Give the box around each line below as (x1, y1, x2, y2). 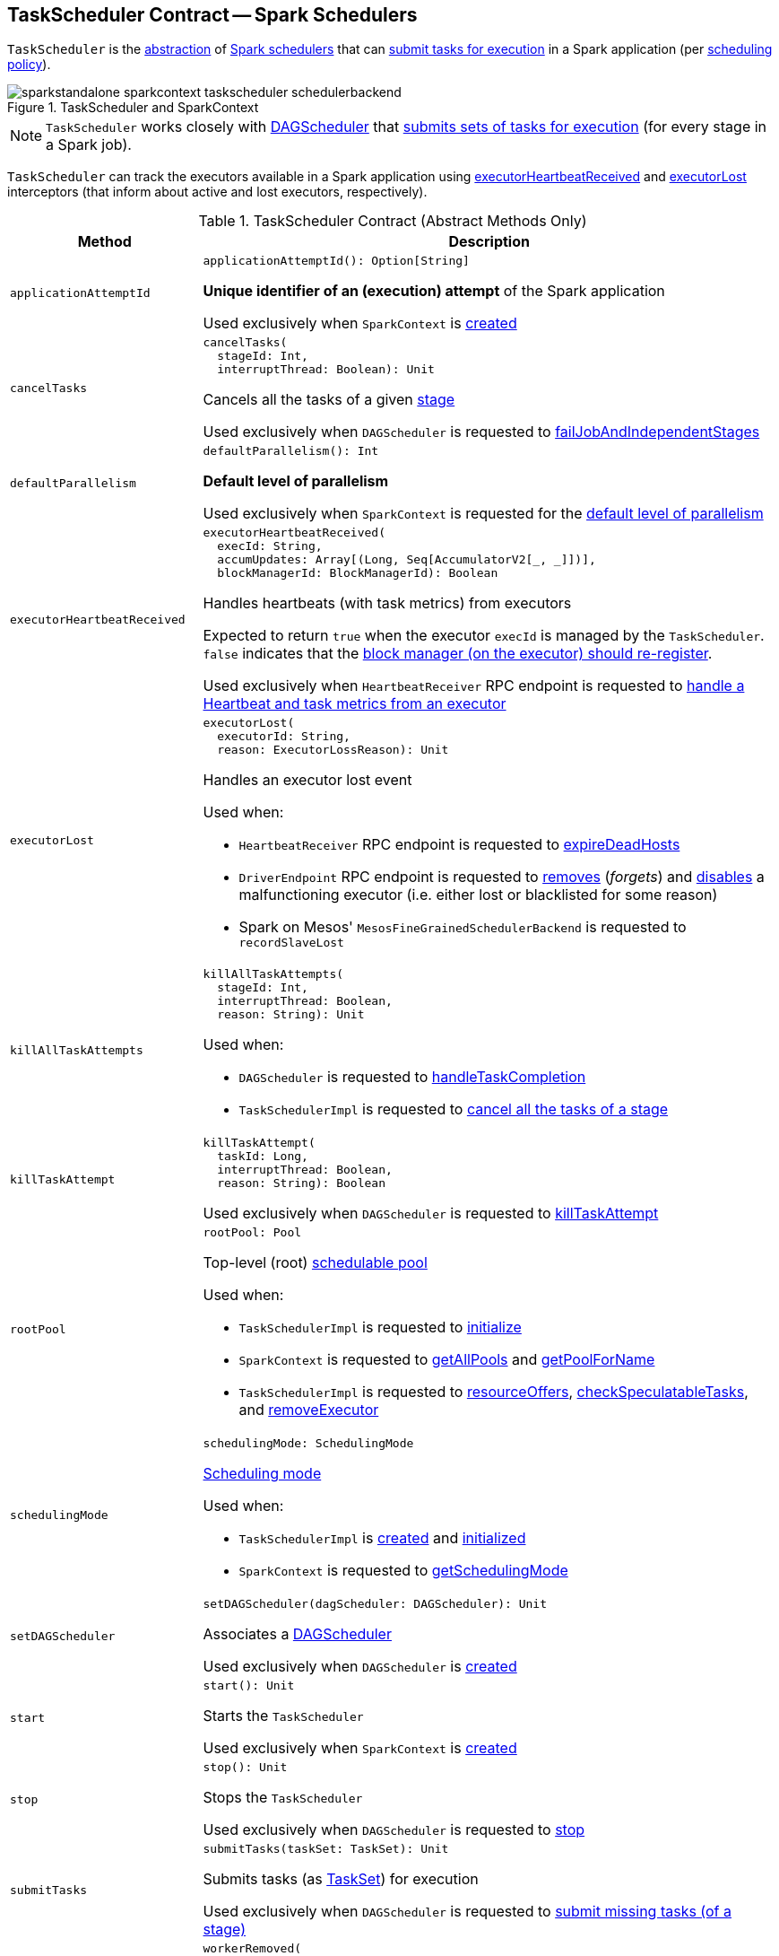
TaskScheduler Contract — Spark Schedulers (7, 4, 418, 26)
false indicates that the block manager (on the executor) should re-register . (203, 644, 713, 663)
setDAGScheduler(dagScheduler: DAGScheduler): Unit (203, 1597, 548, 1611)
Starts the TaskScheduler (203, 1707, 364, 1725)
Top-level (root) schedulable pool (203, 1253, 428, 1272)
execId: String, (217, 539, 323, 554)
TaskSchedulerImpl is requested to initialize (238, 1318, 522, 1337)
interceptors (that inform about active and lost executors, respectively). (7, 184, 428, 200)
